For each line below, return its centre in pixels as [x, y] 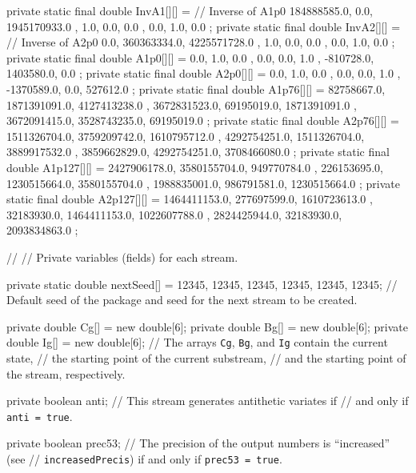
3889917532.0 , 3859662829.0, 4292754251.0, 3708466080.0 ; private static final [198, 152]
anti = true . [40, 416]
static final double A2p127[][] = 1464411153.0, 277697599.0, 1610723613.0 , [190, 199]
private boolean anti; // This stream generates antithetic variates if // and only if [208, 401]
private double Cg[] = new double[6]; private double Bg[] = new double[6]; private [208, 326]
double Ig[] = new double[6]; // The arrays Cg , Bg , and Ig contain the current [197, 342]
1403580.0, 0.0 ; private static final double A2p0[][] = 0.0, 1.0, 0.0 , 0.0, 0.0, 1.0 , [204, 73]
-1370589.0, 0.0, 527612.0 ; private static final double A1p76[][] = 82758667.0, [196, 88]
